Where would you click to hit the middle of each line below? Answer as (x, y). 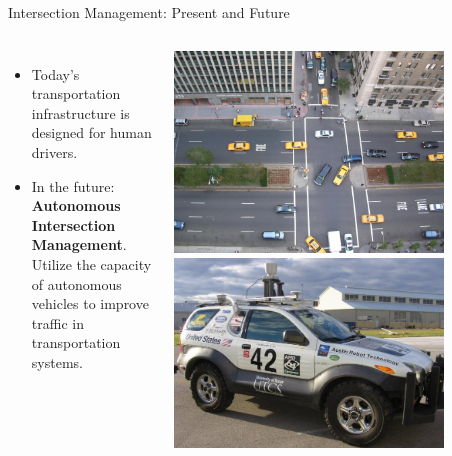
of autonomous (76, 283)
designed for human (91, 132)
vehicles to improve (90, 303)
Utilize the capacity (91, 263)
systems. (57, 361)
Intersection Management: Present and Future (149, 12)
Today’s (55, 73)
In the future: (73, 185)
